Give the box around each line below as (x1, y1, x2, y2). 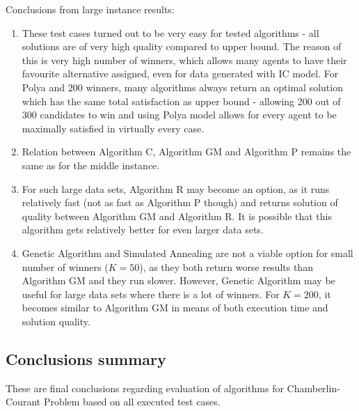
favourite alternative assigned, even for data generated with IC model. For (22, 66, 339, 81)
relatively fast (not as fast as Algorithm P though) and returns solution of (22, 195, 338, 210)
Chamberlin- (287, 380, 340, 395)
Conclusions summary (6, 348, 166, 369)
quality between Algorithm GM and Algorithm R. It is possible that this (22, 208, 332, 223)
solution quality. (22, 313, 90, 328)
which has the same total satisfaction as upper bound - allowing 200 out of (22, 93, 341, 108)
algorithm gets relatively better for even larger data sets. (22, 222, 264, 237)
